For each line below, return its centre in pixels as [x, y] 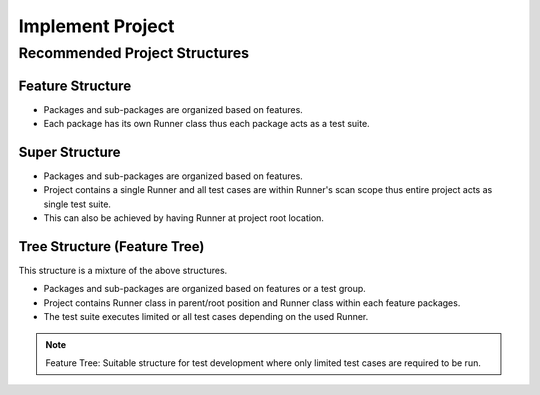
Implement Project [96, 26]
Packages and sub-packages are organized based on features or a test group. [205, 289]
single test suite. [77, 204]
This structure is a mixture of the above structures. [123, 271]
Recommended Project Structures [134, 53]
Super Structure [69, 151]
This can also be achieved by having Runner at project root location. [184, 218]
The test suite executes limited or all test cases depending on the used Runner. [206, 317]
